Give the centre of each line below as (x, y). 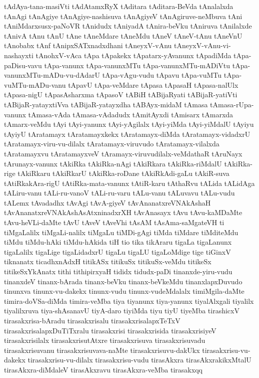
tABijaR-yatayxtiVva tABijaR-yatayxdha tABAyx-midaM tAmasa (106, 104)
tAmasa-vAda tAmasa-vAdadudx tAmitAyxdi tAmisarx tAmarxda (131, 114)
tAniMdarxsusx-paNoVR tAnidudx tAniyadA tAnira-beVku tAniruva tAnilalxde (128, 26)
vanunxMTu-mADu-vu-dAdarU (52, 75)
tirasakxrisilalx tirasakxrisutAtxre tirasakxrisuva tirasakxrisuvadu (105, 340)
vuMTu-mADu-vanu (35, 84)
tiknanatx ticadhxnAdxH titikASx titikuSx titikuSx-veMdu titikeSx (108, 261)
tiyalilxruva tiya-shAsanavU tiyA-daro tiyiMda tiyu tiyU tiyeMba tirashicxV (122, 311)
